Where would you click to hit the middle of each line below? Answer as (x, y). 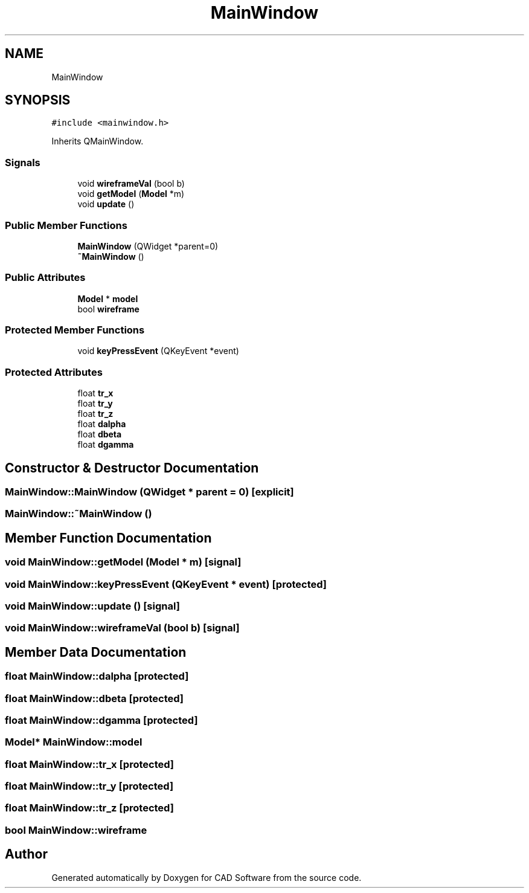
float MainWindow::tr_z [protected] (89, 808)
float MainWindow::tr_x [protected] (90, 764)
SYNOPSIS (38, 100)
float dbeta (100, 434)
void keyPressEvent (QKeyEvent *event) (158, 351)
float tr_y (95, 404)
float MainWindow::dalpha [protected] (97, 676)
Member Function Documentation (108, 538)
